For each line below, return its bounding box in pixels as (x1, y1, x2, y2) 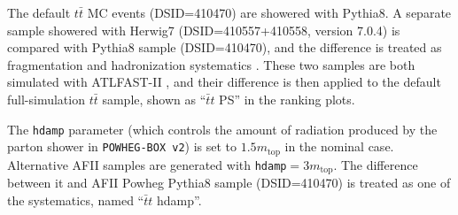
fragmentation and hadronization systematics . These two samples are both (7, 55, 415, 73)
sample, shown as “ (102, 89, 206, 108)
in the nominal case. (284, 137, 394, 156)
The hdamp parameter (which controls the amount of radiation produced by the (7, 119, 438, 138)
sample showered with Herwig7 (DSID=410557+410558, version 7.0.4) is (7, 20, 400, 39)
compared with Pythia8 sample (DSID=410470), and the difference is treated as (7, 38, 442, 57)
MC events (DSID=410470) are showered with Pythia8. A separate (87, 4, 452, 21)
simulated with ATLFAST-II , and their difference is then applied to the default (7, 73, 441, 91)
